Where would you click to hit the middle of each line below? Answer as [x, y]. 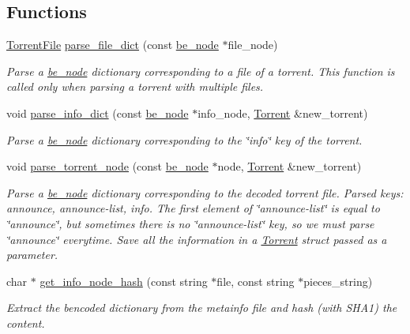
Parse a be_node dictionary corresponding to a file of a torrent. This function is [201, 71]
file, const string [256, 281]
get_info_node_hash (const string [124, 281]
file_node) [253, 45]
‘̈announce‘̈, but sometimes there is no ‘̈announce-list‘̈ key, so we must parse [190, 223]
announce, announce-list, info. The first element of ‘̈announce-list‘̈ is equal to [193, 208]
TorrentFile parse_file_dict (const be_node [113, 45]
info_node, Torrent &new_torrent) [283, 113]
